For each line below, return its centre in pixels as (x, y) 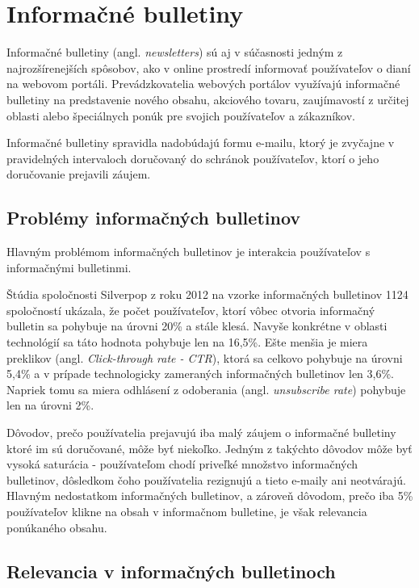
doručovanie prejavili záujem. (79, 174)
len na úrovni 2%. (50, 405)
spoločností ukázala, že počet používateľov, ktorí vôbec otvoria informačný (191, 310)
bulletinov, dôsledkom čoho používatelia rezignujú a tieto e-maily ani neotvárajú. (206, 479)
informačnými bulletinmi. (69, 267)
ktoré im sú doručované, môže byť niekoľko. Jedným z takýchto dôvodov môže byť (209, 448)
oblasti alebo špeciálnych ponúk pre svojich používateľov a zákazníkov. (181, 115)
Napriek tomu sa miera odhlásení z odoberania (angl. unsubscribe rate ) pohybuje (206, 389)
